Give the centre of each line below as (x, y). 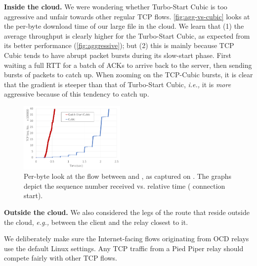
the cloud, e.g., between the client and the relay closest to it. (96, 222)
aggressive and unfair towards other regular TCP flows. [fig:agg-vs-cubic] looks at (127, 16)
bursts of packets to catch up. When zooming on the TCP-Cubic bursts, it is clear (128, 75)
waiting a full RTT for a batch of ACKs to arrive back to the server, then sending (128, 65)
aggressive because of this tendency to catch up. (77, 94)
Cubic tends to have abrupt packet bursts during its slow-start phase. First (118, 55)
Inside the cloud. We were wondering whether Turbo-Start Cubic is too (116, 6)
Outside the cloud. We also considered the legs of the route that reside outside (127, 212)
